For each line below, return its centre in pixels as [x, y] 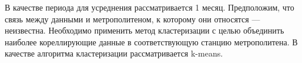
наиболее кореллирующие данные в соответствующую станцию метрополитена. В [151, 42]
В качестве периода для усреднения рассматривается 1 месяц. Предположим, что [150, 7]
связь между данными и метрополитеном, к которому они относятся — [132, 19]
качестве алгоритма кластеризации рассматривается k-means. [114, 53]
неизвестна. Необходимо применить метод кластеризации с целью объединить [145, 30]
